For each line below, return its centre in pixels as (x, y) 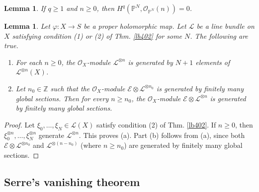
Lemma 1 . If (25, 8)
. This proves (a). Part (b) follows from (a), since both (162, 135)
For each (29, 62)
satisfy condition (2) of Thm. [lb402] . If (156, 124)
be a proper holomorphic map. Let (135, 26)
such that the (70, 88)
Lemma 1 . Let (27, 26)
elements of (213, 62)
